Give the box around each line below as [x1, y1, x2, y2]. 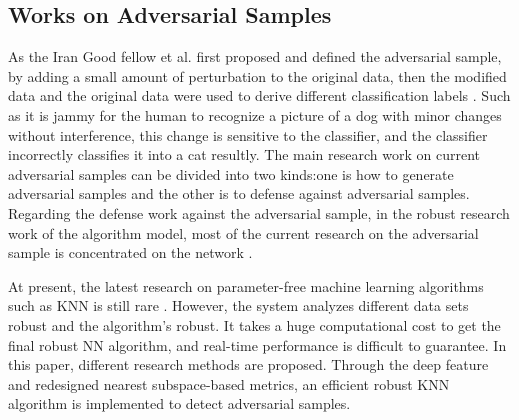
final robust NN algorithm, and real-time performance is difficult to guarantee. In [8, 334, 507, 355]
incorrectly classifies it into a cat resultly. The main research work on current [8, 144, 480, 165]
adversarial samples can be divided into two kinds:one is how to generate [8, 163, 454, 184]
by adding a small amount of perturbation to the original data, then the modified [8, 65, 507, 86]
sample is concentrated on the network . [8, 242, 253, 263]
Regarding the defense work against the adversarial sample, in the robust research [8, 202, 510, 223]
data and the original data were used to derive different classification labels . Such [8, 85, 511, 106]
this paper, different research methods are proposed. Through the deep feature [8, 354, 489, 375]
